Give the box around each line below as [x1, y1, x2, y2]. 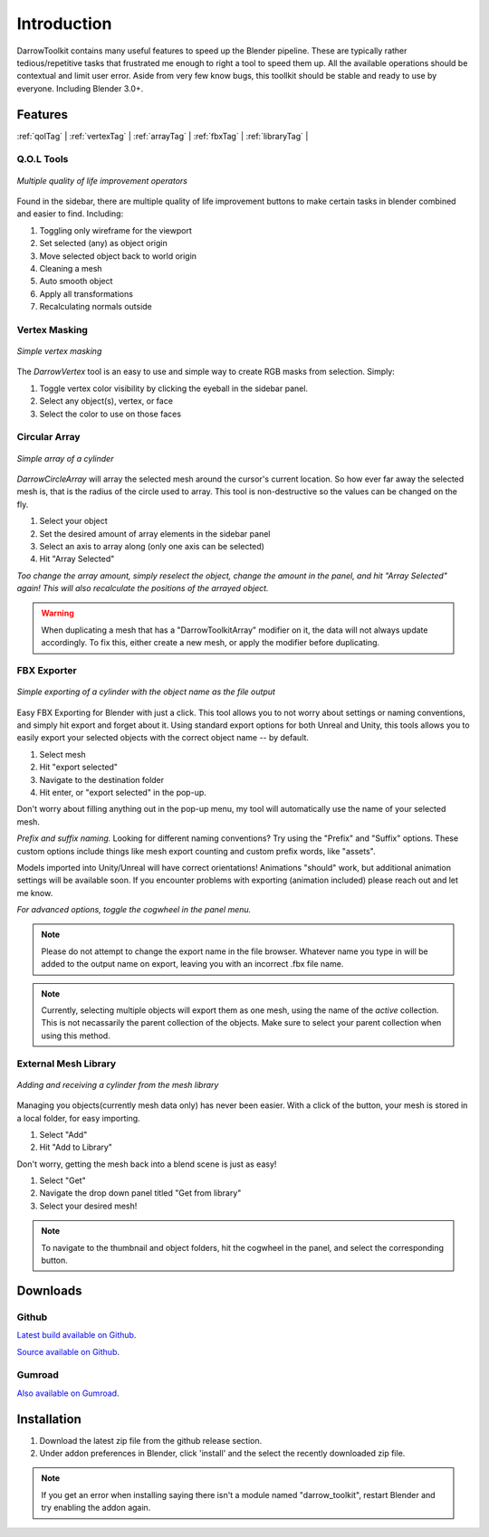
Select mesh [39, 749, 86, 759]
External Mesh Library [16, 1057, 117, 1070]
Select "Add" [39, 1129, 88, 1140]
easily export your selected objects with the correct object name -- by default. [16, 732, 310, 743]
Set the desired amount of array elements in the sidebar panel [39, 528, 271, 539]
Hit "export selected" [39, 761, 118, 773]
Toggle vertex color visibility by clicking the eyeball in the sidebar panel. [39, 383, 308, 394]
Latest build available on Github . [16, 1330, 137, 1341]
